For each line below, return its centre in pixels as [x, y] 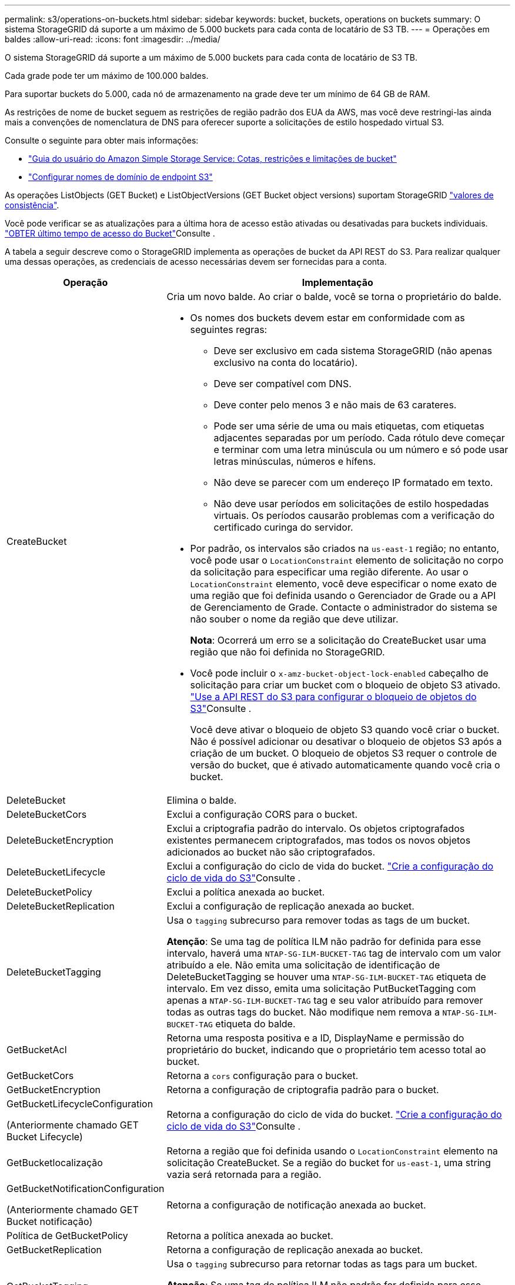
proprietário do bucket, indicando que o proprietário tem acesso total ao [326, 1050]
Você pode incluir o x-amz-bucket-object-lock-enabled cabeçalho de [339, 673]
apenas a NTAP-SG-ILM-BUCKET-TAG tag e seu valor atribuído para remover [325, 1000]
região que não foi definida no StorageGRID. [287, 652]
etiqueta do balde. [255, 1024]
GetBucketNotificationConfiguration [86, 1189]
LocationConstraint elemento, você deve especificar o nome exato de [344, 584]
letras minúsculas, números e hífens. [295, 461]
